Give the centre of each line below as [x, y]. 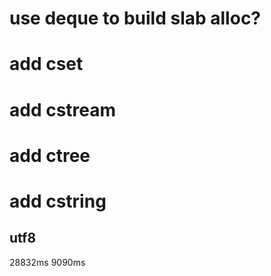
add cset [46, 64]
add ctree [50, 155]
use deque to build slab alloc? [135, 18]
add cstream [63, 109]
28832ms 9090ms [47, 262]
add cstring [58, 201]
